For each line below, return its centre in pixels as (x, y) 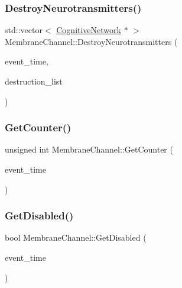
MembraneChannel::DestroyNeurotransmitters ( (91, 41)
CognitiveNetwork (89, 30)
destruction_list (34, 81)
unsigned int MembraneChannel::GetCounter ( (89, 149)
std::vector (24, 30)
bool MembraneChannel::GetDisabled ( (76, 237)
